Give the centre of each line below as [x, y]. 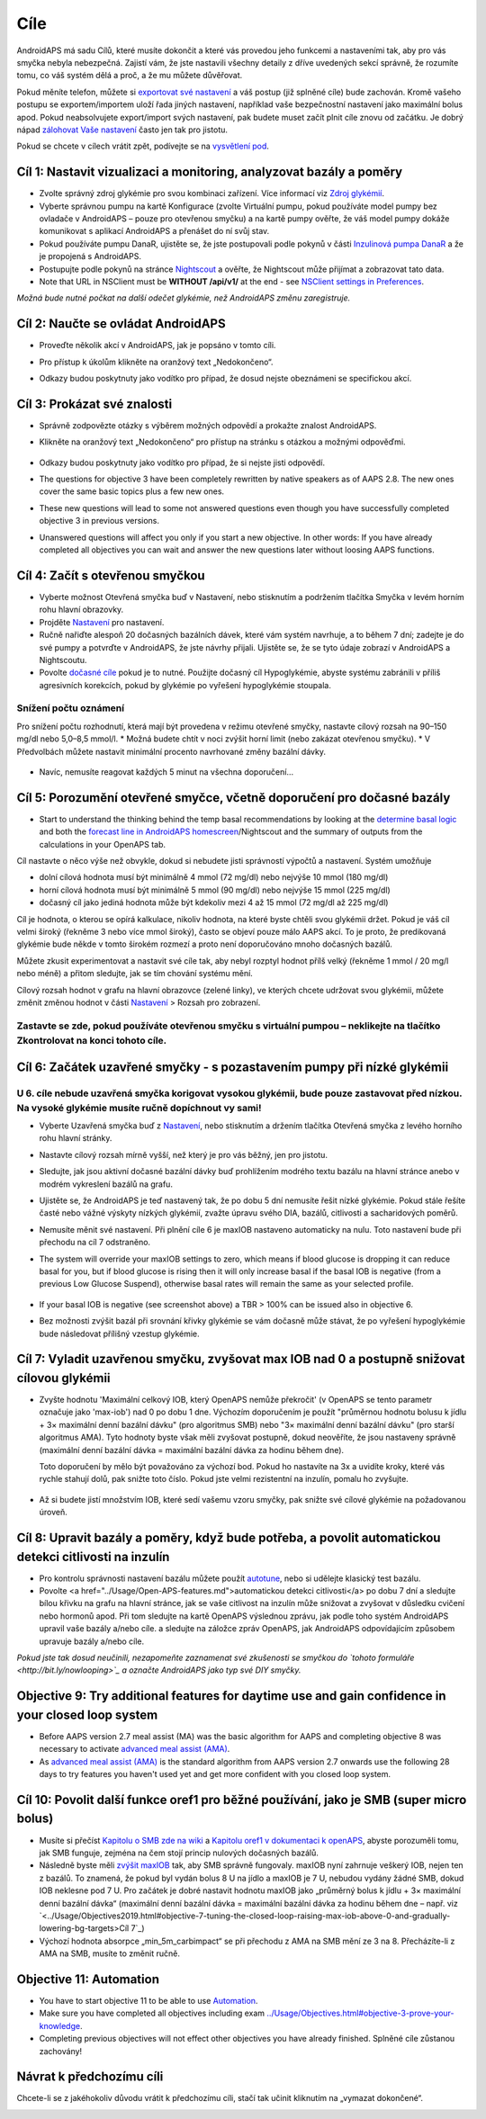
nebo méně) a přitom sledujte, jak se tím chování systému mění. [135, 974]
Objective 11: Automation [88, 1979]
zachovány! [61, 2051]
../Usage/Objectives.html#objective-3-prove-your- [360, 2013]
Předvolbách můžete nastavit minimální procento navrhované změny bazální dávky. [171, 751]
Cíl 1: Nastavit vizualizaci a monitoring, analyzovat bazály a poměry [210, 172]
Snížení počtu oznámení [71, 708]
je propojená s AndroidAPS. [90, 256]
